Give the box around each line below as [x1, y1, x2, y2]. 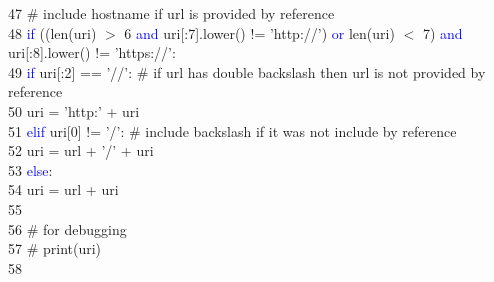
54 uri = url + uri [8, 179, 119, 200]
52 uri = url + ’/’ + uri [8, 140, 154, 161]
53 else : [8, 159, 53, 180]
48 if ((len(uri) [8, 22, 97, 43]
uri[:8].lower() [8, 42, 91, 63]
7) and [422, 22, 463, 43]
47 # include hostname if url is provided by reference [8, 3, 335, 23]
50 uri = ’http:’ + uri [8, 100, 140, 121]
